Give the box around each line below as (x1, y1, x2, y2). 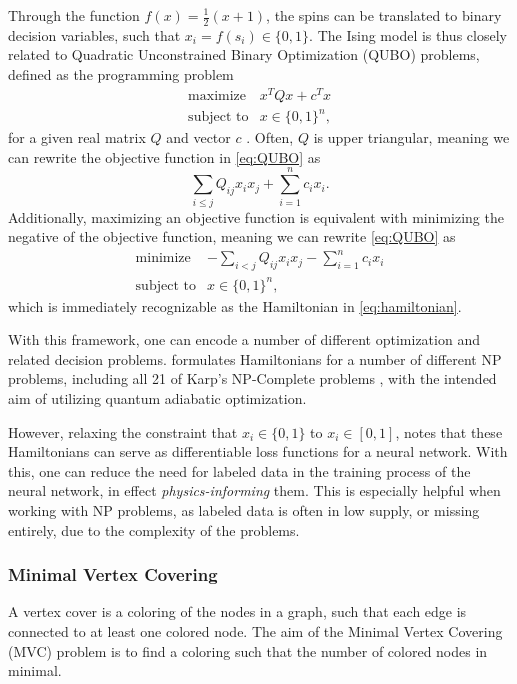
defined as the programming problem (8, 64, 234, 85)
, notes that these (395, 421, 503, 442)
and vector (166, 127, 231, 148)
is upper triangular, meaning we (313, 127, 510, 148)
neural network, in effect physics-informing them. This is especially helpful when (8, 480, 501, 501)
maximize (188, 88, 247, 103)
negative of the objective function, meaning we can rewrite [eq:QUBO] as (8, 226, 456, 247)
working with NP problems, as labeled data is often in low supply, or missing (8, 499, 480, 520)
